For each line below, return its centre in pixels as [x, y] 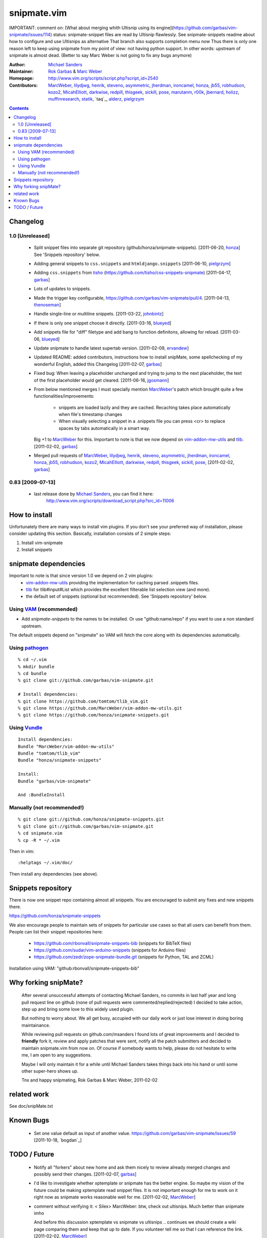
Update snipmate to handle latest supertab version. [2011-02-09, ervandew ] [111, 348]
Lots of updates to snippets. [62, 289]
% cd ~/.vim [32, 660]
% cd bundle [32, 673]
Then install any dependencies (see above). [54, 874]
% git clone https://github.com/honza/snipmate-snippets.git [93, 715]
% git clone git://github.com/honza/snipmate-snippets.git [91, 819]
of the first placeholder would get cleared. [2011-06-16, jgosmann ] [101, 380]
